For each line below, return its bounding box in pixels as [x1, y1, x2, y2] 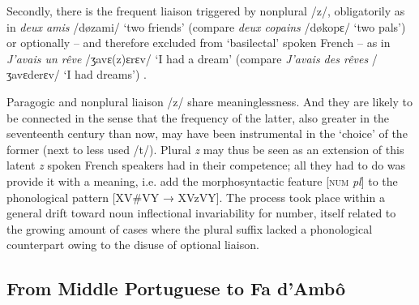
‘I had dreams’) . [63, 66, 147, 83]
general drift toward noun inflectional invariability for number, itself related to [6, 204, 396, 221]
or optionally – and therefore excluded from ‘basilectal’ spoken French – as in [6, 34, 391, 51]
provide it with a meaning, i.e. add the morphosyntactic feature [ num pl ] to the [6, 172, 398, 189]
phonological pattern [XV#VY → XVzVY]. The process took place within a [6, 188, 385, 205]
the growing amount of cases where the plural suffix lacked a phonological [6, 220, 373, 237]
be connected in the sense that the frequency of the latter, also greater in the [6, 109, 390, 126]
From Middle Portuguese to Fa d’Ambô [6, 276, 345, 301]
